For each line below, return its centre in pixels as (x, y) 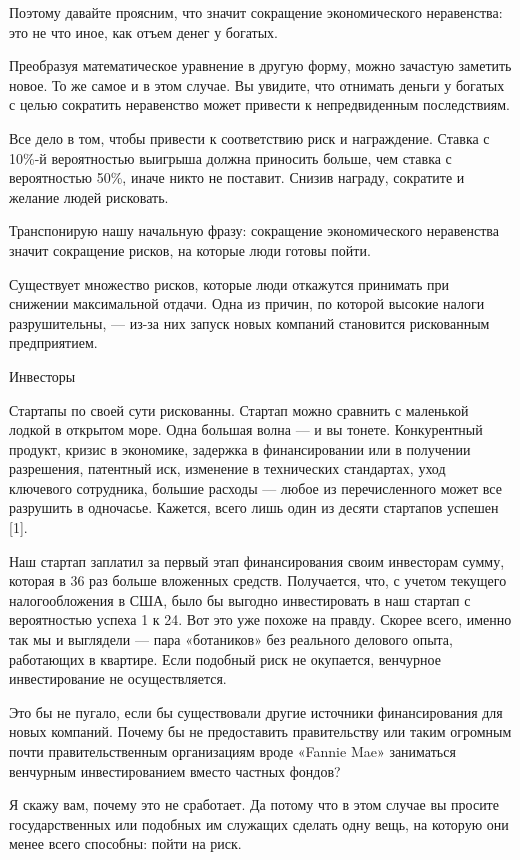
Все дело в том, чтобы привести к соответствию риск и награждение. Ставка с (249, 137)
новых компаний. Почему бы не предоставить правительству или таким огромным (260, 731)
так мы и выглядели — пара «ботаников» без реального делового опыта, (231, 639)
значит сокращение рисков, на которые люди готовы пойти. (190, 249)
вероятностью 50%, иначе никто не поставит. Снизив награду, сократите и (237, 177)
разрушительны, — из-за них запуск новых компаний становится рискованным (249, 322)
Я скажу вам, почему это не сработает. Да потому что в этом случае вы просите (254, 804)
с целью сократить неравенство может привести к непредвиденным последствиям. (259, 104)
